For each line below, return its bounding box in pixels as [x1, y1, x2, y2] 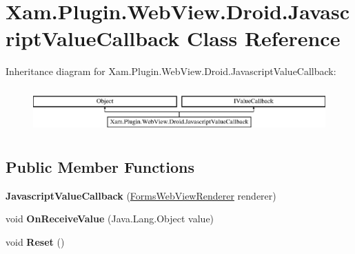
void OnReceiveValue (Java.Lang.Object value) [6, 211, 214, 226]
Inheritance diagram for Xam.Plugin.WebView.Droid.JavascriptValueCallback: [6, 64, 336, 78]
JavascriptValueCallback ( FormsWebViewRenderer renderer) [6, 188, 276, 202]
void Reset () [6, 234, 65, 248]
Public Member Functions [6, 156, 194, 177]
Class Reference [186, 24, 341, 52]
